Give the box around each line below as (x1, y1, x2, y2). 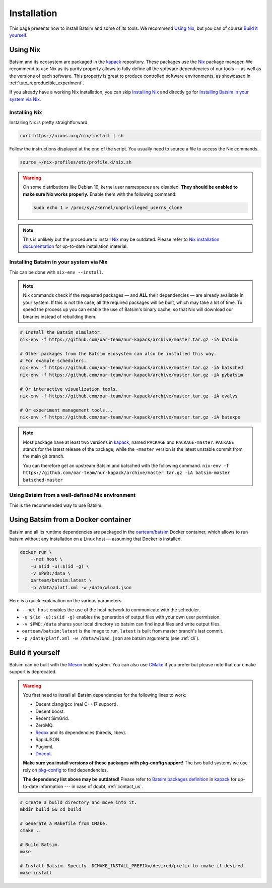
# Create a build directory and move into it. (20, 799, 137, 805)
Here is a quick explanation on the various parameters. (9, 597, 123, 603)
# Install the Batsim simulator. (20, 330, 103, 335)
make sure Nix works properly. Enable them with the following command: (23, 191, 177, 197)
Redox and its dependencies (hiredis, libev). (35, 729, 127, 736)
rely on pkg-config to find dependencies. (23, 767, 108, 773)
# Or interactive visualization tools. (20, 386, 118, 392)
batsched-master (23, 477, 63, 483)
